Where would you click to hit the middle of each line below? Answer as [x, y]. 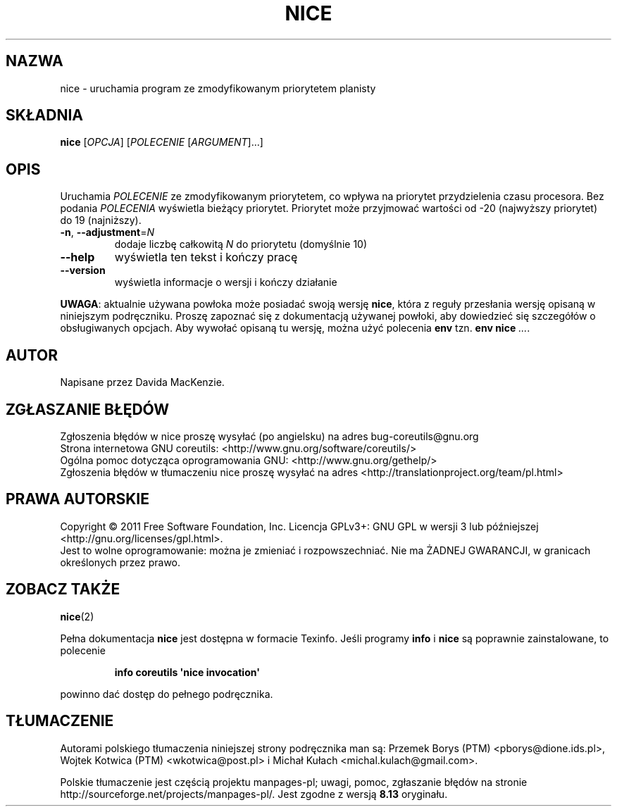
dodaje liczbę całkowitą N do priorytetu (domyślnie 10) [241, 244]
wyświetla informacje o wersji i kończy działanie [226, 282]
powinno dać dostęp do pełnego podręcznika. [167, 694]
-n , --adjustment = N [107, 232]
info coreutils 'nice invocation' [187, 672]
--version [83, 270]
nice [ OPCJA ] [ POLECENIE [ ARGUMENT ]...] [162, 142]
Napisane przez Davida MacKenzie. [142, 382]
